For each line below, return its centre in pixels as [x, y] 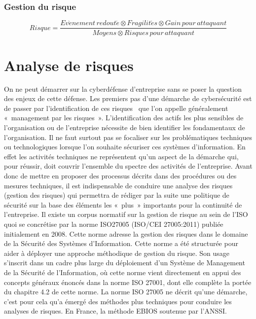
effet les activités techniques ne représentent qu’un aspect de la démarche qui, [121, 156]
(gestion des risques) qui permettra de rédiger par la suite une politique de [117, 195]
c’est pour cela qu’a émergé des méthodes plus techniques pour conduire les [118, 301]
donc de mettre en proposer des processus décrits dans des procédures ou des [120, 175]
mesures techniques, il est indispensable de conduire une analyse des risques [118, 185]
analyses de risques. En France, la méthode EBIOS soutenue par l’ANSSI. [116, 311]
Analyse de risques [69, 65]
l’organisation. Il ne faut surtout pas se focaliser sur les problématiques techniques [128, 137]
